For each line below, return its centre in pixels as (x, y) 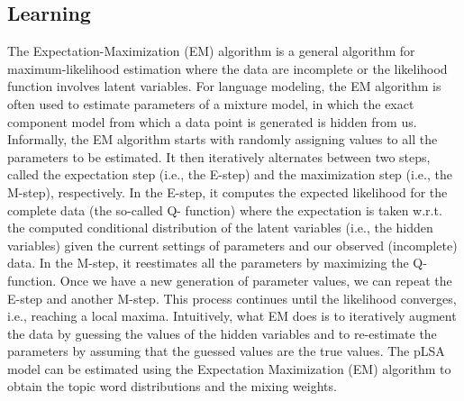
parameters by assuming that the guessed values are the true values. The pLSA (226, 351)
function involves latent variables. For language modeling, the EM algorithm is (224, 86)
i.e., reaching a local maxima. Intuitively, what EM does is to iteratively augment (232, 316)
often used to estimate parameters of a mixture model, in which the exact (211, 103)
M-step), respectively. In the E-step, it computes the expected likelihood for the (227, 191)
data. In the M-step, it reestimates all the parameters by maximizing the (208, 263)
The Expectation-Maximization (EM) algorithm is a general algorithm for (211, 51)
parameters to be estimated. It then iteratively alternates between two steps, (219, 156)
